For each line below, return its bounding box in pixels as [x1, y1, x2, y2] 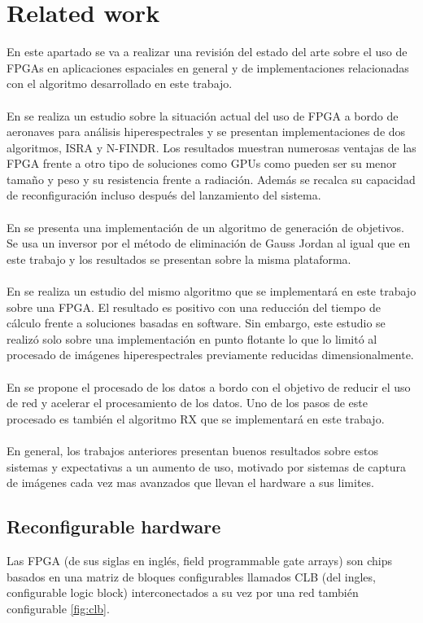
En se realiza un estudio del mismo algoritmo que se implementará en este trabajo [7, 283, 416, 300]
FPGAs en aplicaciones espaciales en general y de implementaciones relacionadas [7, 59, 409, 76]
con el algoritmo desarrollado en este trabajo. [7, 75, 233, 92]
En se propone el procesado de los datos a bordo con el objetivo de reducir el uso [7, 378, 411, 395]
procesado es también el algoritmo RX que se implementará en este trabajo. [7, 410, 385, 427]
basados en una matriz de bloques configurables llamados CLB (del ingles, [7, 568, 376, 585]
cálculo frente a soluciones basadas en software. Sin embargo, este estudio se [7, 314, 386, 331]
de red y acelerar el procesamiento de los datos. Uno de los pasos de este [7, 394, 368, 411]
